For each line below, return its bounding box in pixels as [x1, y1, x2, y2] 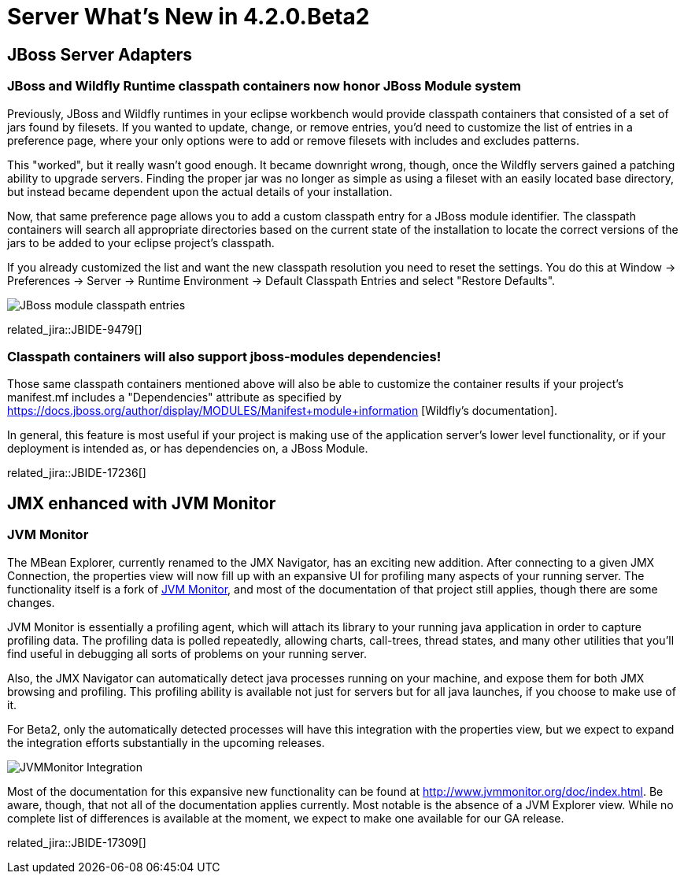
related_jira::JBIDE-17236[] [7, 466, 146, 480]
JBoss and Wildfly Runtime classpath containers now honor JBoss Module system [7, 78, 521, 94]
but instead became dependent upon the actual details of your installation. [7, 184, 393, 198]
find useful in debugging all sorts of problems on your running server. [7, 646, 367, 660]
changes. [7, 595, 55, 609]
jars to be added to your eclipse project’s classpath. [7, 235, 275, 250]
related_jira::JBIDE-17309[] [7, 835, 146, 849]
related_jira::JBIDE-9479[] [7, 322, 142, 336]
